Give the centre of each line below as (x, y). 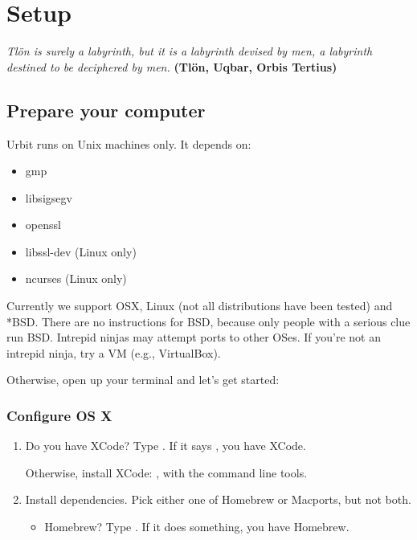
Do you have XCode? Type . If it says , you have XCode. (166, 446)
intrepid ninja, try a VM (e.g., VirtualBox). (114, 352)
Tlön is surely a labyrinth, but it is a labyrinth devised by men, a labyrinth (190, 51)
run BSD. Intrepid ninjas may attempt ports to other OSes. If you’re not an (194, 337)
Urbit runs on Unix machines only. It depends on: (129, 143)
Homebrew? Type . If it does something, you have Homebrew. (197, 527)
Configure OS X (59, 415)
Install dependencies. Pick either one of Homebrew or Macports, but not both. (218, 499)
